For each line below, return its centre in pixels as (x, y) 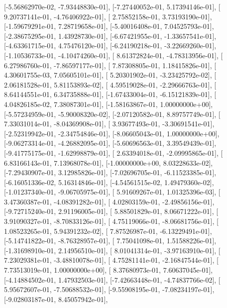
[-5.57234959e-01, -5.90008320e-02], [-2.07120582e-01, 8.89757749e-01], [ (112, 114)
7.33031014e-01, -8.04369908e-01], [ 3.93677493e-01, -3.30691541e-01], (109, 124)
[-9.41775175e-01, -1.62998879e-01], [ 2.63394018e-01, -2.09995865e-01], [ (113, 153)
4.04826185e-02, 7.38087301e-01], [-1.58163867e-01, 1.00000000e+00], (109, 104)
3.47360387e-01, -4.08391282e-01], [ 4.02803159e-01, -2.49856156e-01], (109, 201)
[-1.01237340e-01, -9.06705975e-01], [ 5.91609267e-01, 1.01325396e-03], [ (112, 192)
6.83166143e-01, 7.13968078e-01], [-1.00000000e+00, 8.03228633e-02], (109, 162)
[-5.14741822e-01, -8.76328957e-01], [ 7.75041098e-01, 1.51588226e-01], (110, 241)
